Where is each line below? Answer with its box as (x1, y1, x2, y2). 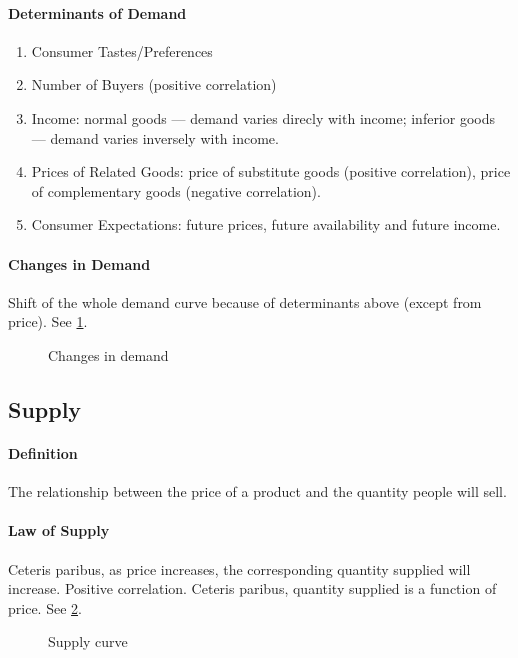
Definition (8, 442, 78, 463)
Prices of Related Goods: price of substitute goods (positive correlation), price (31, 161, 511, 182)
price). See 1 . (8, 311, 88, 332)
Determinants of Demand (8, 2, 187, 23)
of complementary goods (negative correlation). (31, 180, 321, 201)
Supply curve (48, 631, 128, 652)
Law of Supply (8, 520, 110, 541)
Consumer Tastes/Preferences (31, 40, 213, 61)
